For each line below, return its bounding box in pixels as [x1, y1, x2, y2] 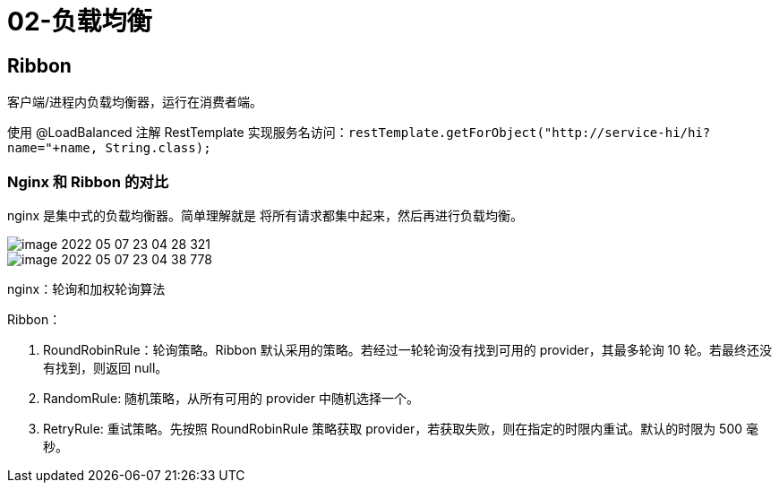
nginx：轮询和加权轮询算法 [7, 280, 166, 297]
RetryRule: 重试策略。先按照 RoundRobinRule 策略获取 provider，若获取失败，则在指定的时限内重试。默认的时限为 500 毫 [43, 420, 759, 436]
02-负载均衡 [7, 6, 152, 37]
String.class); [105, 141, 211, 156]
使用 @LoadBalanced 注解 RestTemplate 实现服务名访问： [7, 125, 348, 141]
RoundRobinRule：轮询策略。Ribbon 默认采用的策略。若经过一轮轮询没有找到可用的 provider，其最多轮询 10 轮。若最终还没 [43, 341, 773, 357]
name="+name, [7, 141, 98, 156]
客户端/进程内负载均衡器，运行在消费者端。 [7, 94, 263, 110]
